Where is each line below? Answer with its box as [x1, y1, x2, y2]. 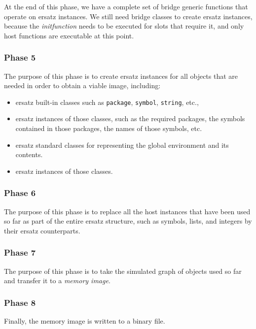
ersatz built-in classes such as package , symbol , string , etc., [15, 97, 199, 107]
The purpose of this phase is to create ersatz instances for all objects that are [4, 70, 238, 81]
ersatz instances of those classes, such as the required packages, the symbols [15, 113, 245, 124]
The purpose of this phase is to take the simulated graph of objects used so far [4, 265, 242, 276]
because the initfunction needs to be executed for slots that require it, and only [4, 21, 244, 31]
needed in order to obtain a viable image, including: [4, 80, 161, 91]
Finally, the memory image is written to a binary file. [4, 316, 165, 326]
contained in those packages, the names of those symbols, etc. [15, 123, 202, 133]
